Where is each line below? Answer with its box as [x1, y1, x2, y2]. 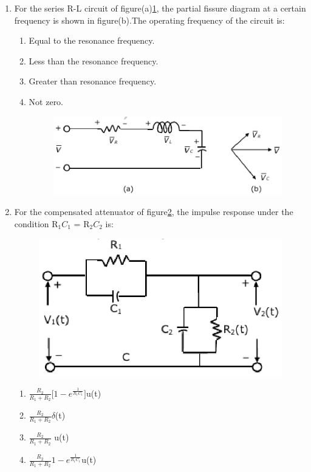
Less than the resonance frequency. [29, 54, 159, 67]
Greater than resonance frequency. [29, 75, 157, 87]
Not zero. [29, 95, 64, 108]
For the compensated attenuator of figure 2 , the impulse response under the [14, 205, 293, 218]
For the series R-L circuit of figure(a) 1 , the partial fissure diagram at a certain [14, 2, 306, 14]
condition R [14, 217, 58, 230]
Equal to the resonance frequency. [29, 34, 155, 47]
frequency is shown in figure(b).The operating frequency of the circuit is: [14, 13, 285, 26]
